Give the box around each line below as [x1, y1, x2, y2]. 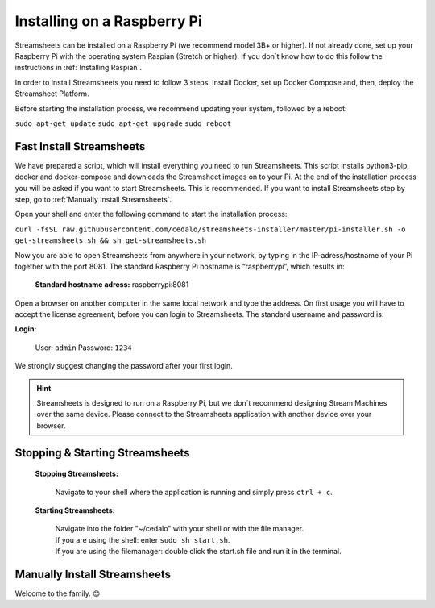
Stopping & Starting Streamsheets [14, 446, 190, 460]
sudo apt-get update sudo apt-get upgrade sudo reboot [14, 119, 232, 128]
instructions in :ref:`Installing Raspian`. [14, 63, 143, 73]
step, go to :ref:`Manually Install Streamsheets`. [14, 194, 172, 204]
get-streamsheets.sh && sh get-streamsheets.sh [14, 236, 207, 245]
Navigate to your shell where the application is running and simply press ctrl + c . [55, 487, 333, 497]
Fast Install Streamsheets [14, 140, 146, 153]
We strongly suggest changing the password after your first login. [14, 361, 233, 371]
